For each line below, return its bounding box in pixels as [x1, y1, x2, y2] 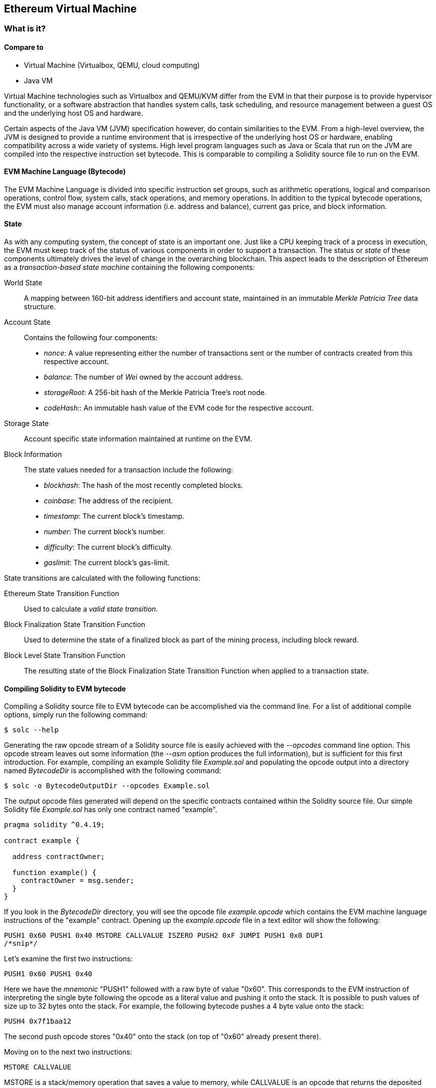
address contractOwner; [12, 853, 105, 861]
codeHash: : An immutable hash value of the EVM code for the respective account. [44, 404, 314, 413]
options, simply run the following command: [4, 710, 147, 719]
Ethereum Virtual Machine [4, 2, 137, 15]
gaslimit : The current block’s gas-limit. [44, 558, 170, 567]
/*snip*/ [4, 939, 38, 948]
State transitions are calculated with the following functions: [4, 574, 200, 583]
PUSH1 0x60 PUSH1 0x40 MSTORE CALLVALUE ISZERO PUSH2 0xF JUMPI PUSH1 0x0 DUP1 [4, 931, 323, 940]
